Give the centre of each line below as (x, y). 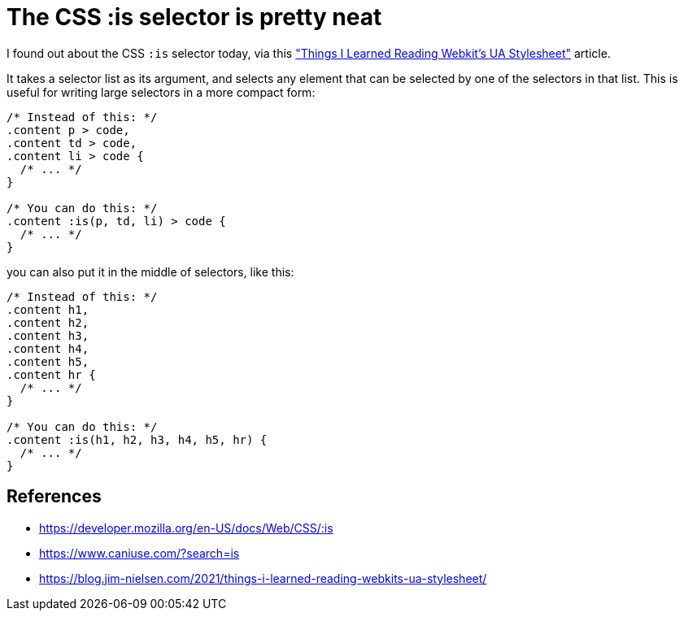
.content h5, (48, 361)
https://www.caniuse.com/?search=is (139, 553)
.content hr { (51, 374)
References (54, 497)
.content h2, (48, 322)
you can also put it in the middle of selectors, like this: (150, 272)
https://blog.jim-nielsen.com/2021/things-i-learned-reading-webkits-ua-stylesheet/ (263, 578)
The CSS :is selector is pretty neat (194, 17)
